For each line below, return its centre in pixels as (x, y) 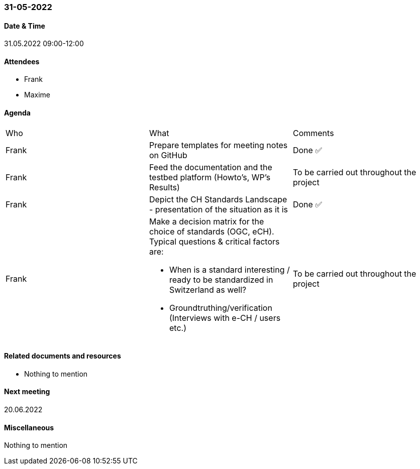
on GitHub (168, 155)
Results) (164, 187)
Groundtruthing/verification (221, 308)
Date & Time (25, 26)
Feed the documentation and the (211, 167)
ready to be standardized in (221, 279)
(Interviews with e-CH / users (225, 318)
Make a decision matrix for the (206, 221)
